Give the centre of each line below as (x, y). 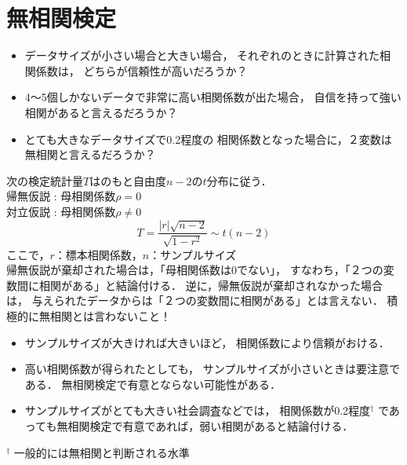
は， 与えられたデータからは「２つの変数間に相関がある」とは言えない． (195, 300)
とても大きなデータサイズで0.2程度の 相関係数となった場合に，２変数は (208, 139)
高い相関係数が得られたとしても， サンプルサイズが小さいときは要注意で (212, 369)
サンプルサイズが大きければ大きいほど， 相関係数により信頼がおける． (207, 342)
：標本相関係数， (98, 254)
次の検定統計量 (45, 180)
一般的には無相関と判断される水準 (102, 452)
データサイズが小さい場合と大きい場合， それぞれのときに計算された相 (208, 55)
